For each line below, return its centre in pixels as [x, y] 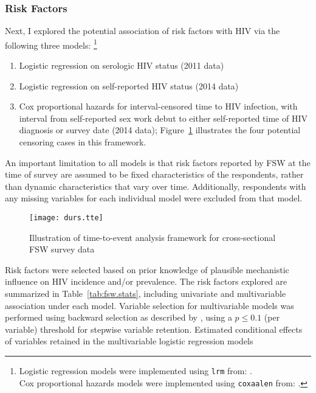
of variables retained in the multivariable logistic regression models [129, 341]
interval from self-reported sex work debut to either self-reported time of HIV [163, 118]
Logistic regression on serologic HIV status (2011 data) [122, 65]
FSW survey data [62, 249]
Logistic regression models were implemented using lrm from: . [136, 370]
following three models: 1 [51, 44]
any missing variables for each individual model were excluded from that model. [154, 198]
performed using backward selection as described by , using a [118, 317]
